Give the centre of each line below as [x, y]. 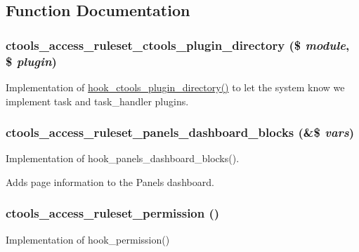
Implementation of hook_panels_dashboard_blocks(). [123, 158]
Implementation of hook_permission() [88, 239]
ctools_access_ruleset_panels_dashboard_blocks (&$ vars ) [180, 132]
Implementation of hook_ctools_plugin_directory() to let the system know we [175, 87]
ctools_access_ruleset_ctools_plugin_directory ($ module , [178, 45]
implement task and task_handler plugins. [97, 101]
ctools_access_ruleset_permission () [113, 213]
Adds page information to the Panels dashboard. [110, 181]
